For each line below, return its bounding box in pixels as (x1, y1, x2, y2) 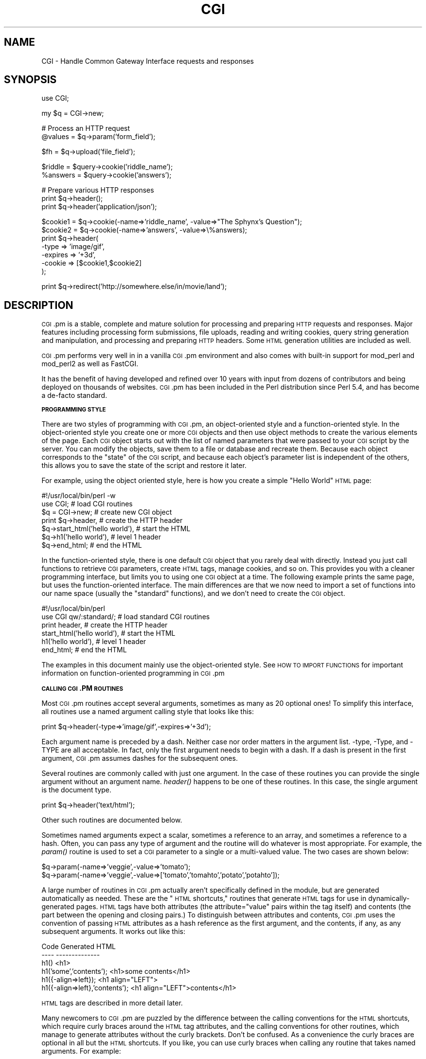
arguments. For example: (41, 1047, 121, 1056)
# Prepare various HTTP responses (41, 186, 154, 195)
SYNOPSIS (4, 73, 57, 86)
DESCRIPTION (4, 299, 73, 311)
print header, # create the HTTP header (41, 621, 168, 629)
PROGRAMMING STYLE (41, 406, 106, 413)
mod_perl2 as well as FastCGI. (41, 359, 139, 368)
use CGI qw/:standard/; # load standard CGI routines (41, 612, 210, 621)
